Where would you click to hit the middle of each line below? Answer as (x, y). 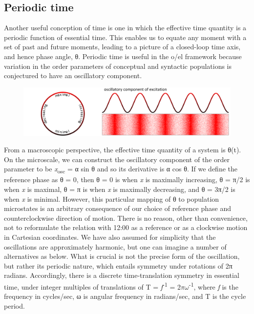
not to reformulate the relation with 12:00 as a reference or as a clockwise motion (126, 227)
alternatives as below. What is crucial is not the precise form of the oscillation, (122, 256)
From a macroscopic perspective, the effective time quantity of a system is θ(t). (123, 150)
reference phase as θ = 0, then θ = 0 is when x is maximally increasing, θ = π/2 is (127, 179)
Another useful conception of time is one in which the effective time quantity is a (125, 28)
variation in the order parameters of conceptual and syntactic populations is (118, 66)
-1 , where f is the (213, 286)
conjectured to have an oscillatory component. (73, 75)
